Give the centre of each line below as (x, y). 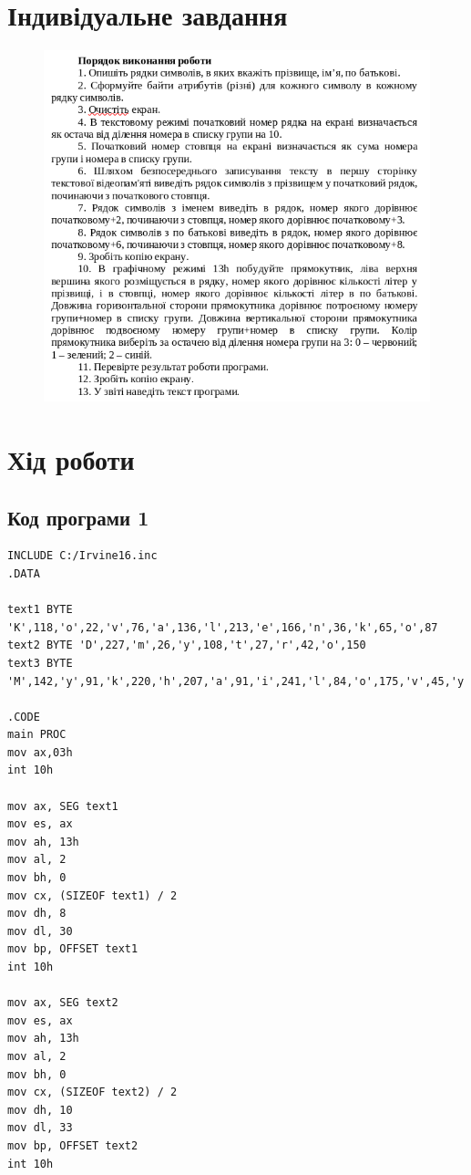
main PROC (37, 735)
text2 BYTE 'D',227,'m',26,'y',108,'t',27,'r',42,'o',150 (187, 645)
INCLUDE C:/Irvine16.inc (82, 556)
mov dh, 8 (37, 914)
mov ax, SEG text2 (63, 1003)
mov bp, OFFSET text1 (73, 949)
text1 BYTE (40, 610)
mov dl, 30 (40, 931)
